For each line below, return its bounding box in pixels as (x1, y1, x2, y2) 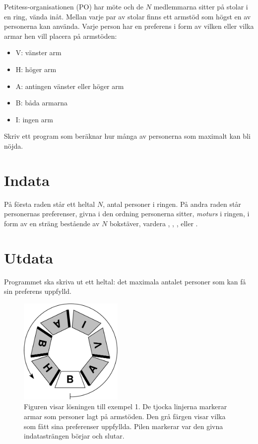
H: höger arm (15, 64, 57, 74)
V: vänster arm (15, 47, 62, 58)
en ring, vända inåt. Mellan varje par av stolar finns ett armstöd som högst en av (4, 11, 251, 21)
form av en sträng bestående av (4, 218, 100, 228)
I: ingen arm (15, 114, 53, 124)
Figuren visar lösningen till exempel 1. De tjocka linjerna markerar (24, 401, 227, 412)
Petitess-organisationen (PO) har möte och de (4, 1, 144, 11)
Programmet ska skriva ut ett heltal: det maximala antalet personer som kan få (4, 276, 246, 286)
